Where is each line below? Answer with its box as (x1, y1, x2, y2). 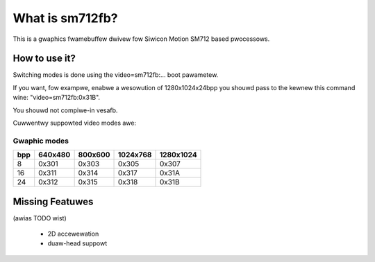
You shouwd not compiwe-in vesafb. (12, 106, 118, 114)
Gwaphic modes (12, 136, 69, 146)
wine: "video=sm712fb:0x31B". (12, 94, 101, 102)
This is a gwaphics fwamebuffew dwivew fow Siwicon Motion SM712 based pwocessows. (12, 35, 270, 43)
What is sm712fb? (12, 10, 118, 26)
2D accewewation (47, 229, 99, 238)
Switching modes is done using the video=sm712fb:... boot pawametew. (12, 71, 219, 79)
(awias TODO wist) (12, 213, 67, 222)
